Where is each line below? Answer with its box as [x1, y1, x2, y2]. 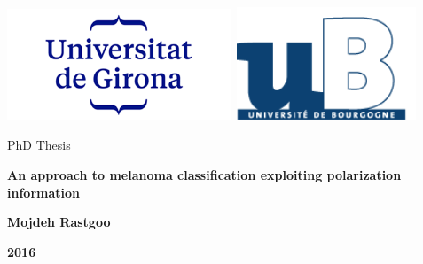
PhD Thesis [7, 136, 71, 154]
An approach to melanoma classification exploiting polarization [7, 165, 402, 183]
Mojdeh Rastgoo [7, 213, 111, 231]
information [7, 182, 80, 201]
